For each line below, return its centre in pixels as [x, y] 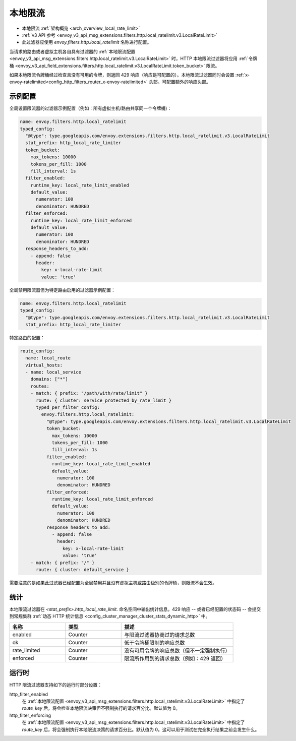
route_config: [37, 351]
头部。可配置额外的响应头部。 [180, 82]
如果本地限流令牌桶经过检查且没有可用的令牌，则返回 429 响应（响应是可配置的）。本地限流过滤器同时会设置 [122, 75]
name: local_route [48, 358]
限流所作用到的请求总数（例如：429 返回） [175, 658]
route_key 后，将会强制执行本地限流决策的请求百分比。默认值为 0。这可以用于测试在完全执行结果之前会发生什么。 [141, 729]
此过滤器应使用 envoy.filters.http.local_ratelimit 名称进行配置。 [87, 42]
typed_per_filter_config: [68, 408]
